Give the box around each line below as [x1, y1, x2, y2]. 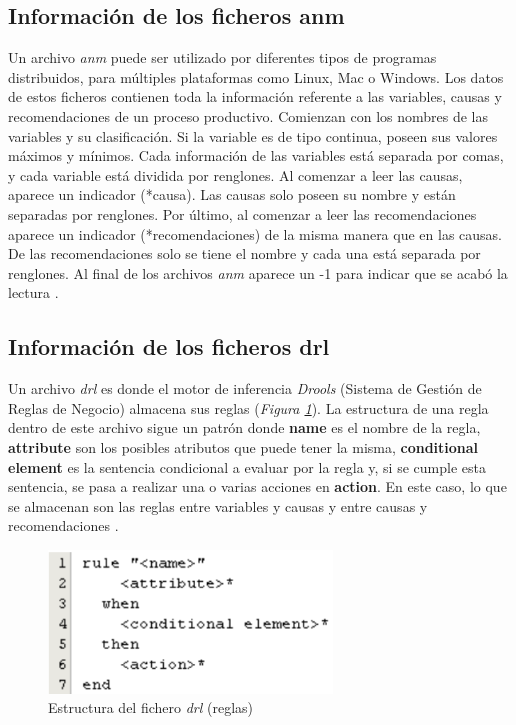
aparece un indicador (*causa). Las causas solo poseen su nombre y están [8, 184, 456, 205]
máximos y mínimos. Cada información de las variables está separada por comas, [8, 145, 504, 166]
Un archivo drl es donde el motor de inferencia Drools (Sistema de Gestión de [8, 378, 482, 399]
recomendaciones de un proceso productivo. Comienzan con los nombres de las [8, 105, 489, 126]
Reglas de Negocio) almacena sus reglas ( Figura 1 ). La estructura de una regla [8, 397, 489, 418]
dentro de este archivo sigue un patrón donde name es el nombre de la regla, [8, 417, 481, 438]
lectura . [8, 282, 59, 303]
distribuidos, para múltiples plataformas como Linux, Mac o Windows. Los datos [8, 66, 504, 87]
